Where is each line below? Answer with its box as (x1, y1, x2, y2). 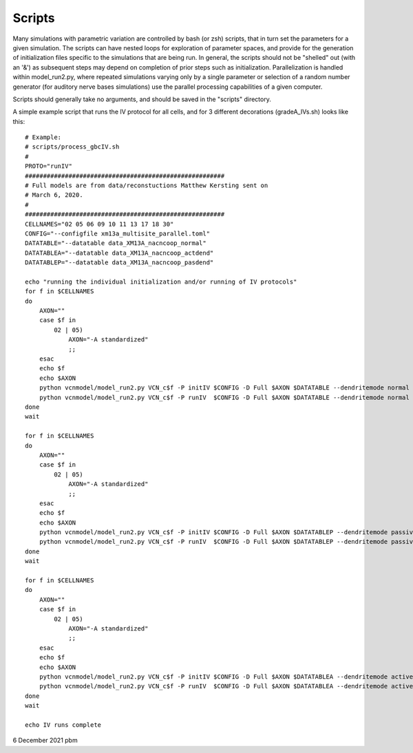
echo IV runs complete (25, 721, 102, 729)
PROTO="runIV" (25, 162, 72, 170)
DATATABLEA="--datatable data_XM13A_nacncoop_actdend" (25, 248, 214, 257)
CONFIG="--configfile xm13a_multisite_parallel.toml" (25, 229, 210, 237)
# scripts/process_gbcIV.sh (25, 143, 120, 151)
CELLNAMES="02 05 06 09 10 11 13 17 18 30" (25, 220, 174, 228)
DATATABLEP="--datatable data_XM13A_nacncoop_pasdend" (25, 259, 214, 266)
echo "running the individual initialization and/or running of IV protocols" (25, 277, 297, 286)
